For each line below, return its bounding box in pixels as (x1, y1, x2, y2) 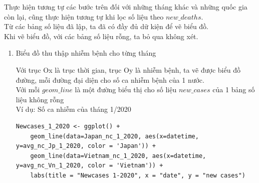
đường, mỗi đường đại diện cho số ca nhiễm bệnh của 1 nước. (16, 74, 204, 85)
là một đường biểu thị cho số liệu (75, 84, 177, 95)
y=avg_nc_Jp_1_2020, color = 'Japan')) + (16, 142, 156, 150)
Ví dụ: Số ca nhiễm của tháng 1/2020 (16, 104, 131, 114)
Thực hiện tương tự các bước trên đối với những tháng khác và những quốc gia (4, 2, 247, 12)
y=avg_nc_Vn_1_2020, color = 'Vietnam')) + (16, 162, 163, 169)
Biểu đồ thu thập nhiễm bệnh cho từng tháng (16, 48, 156, 58)
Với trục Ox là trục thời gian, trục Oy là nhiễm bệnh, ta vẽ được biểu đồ (16, 64, 240, 75)
